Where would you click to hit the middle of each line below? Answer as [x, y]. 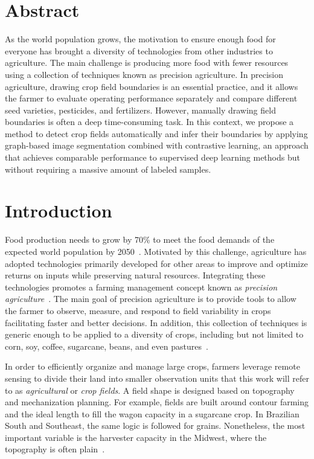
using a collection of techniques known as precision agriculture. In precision [144, 74]
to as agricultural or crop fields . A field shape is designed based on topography [150, 390]
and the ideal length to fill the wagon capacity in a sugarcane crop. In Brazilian [152, 413]
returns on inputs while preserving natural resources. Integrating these [135, 275]
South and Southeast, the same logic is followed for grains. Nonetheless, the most [155, 425]
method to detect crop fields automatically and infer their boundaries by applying [156, 133]
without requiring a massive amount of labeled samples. [108, 169]
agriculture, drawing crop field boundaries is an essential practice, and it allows [152, 86]
